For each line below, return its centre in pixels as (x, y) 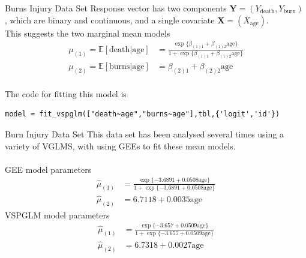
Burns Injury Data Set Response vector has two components (116, 8)
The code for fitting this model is (66, 93)
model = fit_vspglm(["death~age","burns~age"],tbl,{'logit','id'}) (142, 114)
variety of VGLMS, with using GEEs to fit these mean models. (120, 145)
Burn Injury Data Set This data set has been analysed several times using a (144, 133)
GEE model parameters (48, 169)
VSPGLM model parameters (57, 214)
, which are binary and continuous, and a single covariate (110, 19)
